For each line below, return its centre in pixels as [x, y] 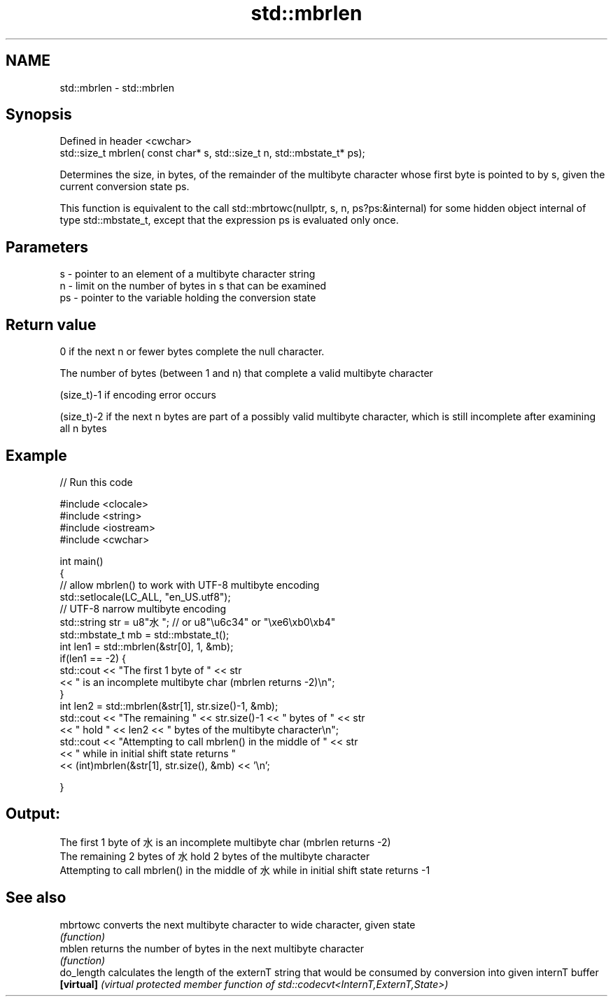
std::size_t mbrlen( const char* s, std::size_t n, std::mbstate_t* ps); [212, 153]
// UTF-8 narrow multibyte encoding [143, 608]
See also [36, 898]
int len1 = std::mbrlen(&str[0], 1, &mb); [147, 646]
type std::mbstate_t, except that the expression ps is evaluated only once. [229, 220]
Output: [33, 814]
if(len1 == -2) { [93, 658]
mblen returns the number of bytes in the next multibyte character [212, 948]
